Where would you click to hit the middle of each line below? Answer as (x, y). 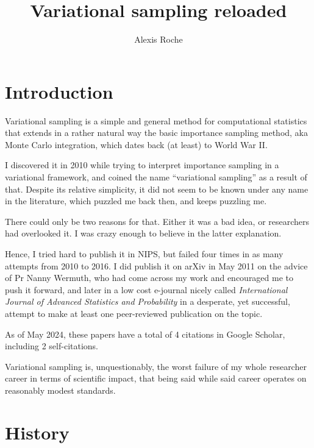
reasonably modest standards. (60, 390)
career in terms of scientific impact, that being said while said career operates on (156, 378)
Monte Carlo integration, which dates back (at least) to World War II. (136, 144)
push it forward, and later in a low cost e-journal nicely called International (146, 289)
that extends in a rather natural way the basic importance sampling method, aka (157, 133)
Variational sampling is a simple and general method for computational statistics (156, 120)
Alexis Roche (159, 39)
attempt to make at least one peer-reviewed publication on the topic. (134, 313)
